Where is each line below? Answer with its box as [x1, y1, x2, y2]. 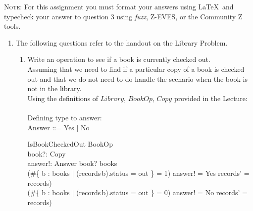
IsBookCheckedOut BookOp [27, 139, 113, 149]
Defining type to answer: [27, 112, 102, 122]
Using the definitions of [27, 93, 99, 103]
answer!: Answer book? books [27, 158, 117, 168]
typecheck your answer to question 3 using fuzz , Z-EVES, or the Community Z [4, 11, 243, 21]
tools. [4, 21, 21, 31]
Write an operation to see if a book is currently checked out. [27, 54, 210, 64]
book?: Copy [27, 148, 66, 158]
